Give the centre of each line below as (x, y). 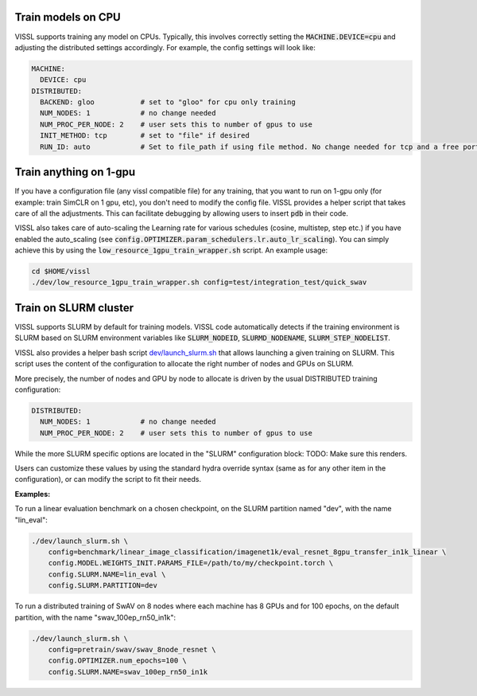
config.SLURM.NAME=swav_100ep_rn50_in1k (128, 672)
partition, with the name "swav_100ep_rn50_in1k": (95, 617)
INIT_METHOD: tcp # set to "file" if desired (145, 136)
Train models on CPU (68, 17)
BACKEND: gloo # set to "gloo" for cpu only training (168, 102)
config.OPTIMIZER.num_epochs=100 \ (117, 661)
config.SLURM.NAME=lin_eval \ (107, 574)
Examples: (33, 494)
